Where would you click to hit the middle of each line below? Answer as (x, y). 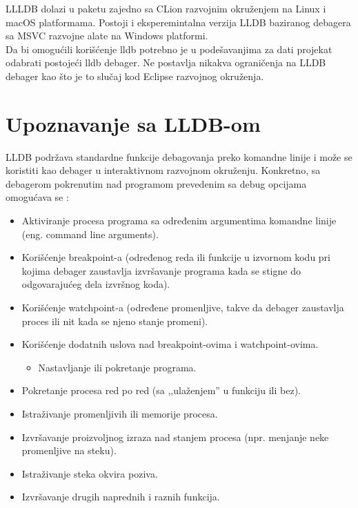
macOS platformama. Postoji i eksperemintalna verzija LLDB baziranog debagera (178, 22)
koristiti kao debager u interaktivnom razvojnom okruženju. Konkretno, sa (163, 170)
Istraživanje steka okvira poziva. (90, 473)
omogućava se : (37, 197)
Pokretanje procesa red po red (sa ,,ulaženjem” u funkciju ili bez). (161, 390)
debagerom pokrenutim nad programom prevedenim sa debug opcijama (156, 183)
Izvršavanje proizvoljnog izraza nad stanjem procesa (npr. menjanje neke (175, 437)
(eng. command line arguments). (90, 234)
